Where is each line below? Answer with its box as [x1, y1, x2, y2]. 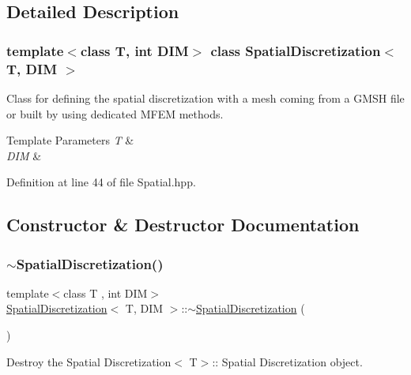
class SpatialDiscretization [210, 40, 381, 60]
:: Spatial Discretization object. [212, 353, 363, 369]
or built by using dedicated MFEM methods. [6, 105, 224, 122]
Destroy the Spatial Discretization [6, 353, 172, 369]
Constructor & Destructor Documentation [6, 212, 360, 237]
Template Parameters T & [6, 132, 134, 148]
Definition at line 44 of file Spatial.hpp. [6, 174, 196, 190]
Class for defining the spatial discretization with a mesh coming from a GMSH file [6, 89, 405, 106]
